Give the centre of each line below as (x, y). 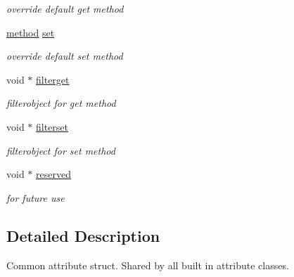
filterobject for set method (61, 150)
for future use (36, 197)
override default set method (65, 56)
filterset (52, 126)
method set (31, 32)
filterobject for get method (61, 103)
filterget (53, 79)
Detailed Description (83, 235)
